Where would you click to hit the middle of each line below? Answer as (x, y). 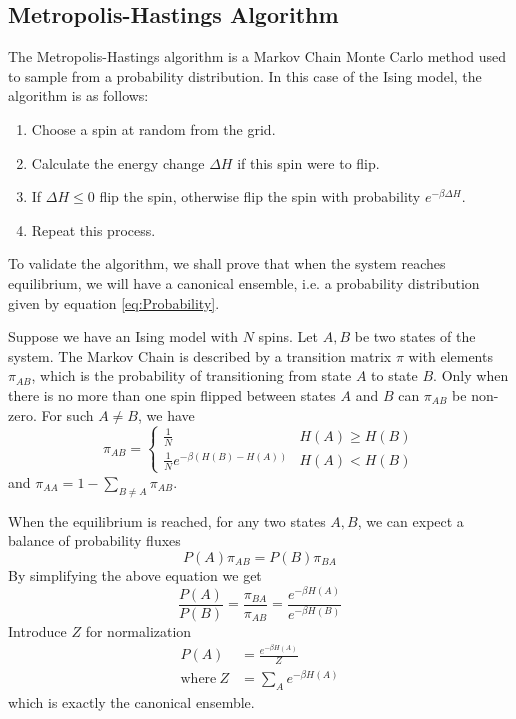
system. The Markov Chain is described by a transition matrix (200, 355)
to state (394, 375)
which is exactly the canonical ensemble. (131, 702)
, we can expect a (410, 520)
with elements (450, 355)
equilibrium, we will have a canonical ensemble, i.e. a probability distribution (244, 282)
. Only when (471, 375)
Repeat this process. (93, 229)
